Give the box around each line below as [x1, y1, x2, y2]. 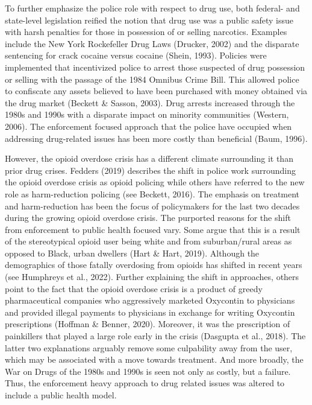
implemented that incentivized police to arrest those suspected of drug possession [5, 60, 305, 73]
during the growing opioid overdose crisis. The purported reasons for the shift [5, 211, 291, 224]
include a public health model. [5, 389, 117, 401]
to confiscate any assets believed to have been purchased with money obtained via [5, 85, 308, 97]
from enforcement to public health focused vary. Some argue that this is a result [5, 223, 301, 235]
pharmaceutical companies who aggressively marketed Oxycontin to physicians [5, 294, 295, 307]
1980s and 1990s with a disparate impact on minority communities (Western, [5, 108, 289, 121]
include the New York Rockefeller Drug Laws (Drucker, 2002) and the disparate [5, 37, 299, 49]
